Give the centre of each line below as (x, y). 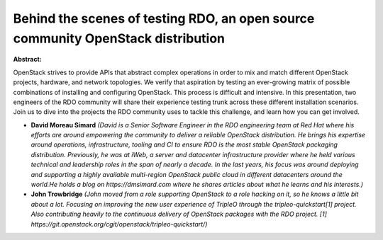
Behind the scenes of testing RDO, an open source (164, 18)
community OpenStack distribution (119, 38)
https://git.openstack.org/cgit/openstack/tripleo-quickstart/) (119, 224)
